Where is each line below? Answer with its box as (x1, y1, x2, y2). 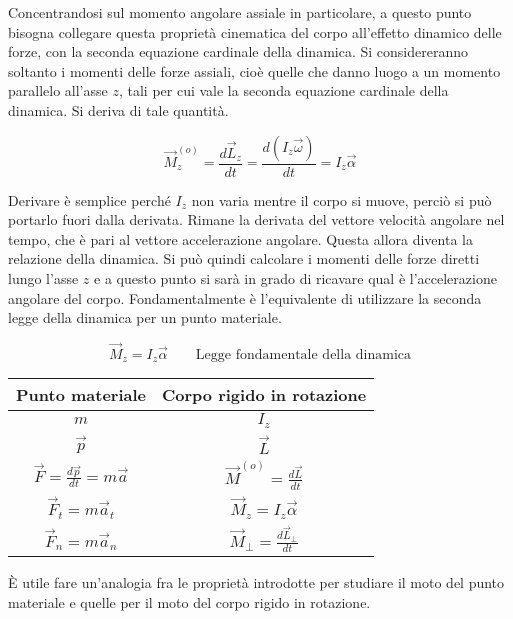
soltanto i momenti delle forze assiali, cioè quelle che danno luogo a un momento (8, 60, 501, 81)
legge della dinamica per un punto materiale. (8, 307, 282, 328)
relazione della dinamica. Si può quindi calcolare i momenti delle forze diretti (8, 248, 480, 269)
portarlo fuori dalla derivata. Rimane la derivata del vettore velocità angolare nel (8, 209, 505, 230)
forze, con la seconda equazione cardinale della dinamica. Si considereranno (8, 41, 468, 62)
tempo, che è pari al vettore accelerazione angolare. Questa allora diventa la (8, 228, 473, 249)
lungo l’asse (8, 267, 79, 288)
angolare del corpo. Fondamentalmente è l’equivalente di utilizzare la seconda (8, 287, 482, 308)
